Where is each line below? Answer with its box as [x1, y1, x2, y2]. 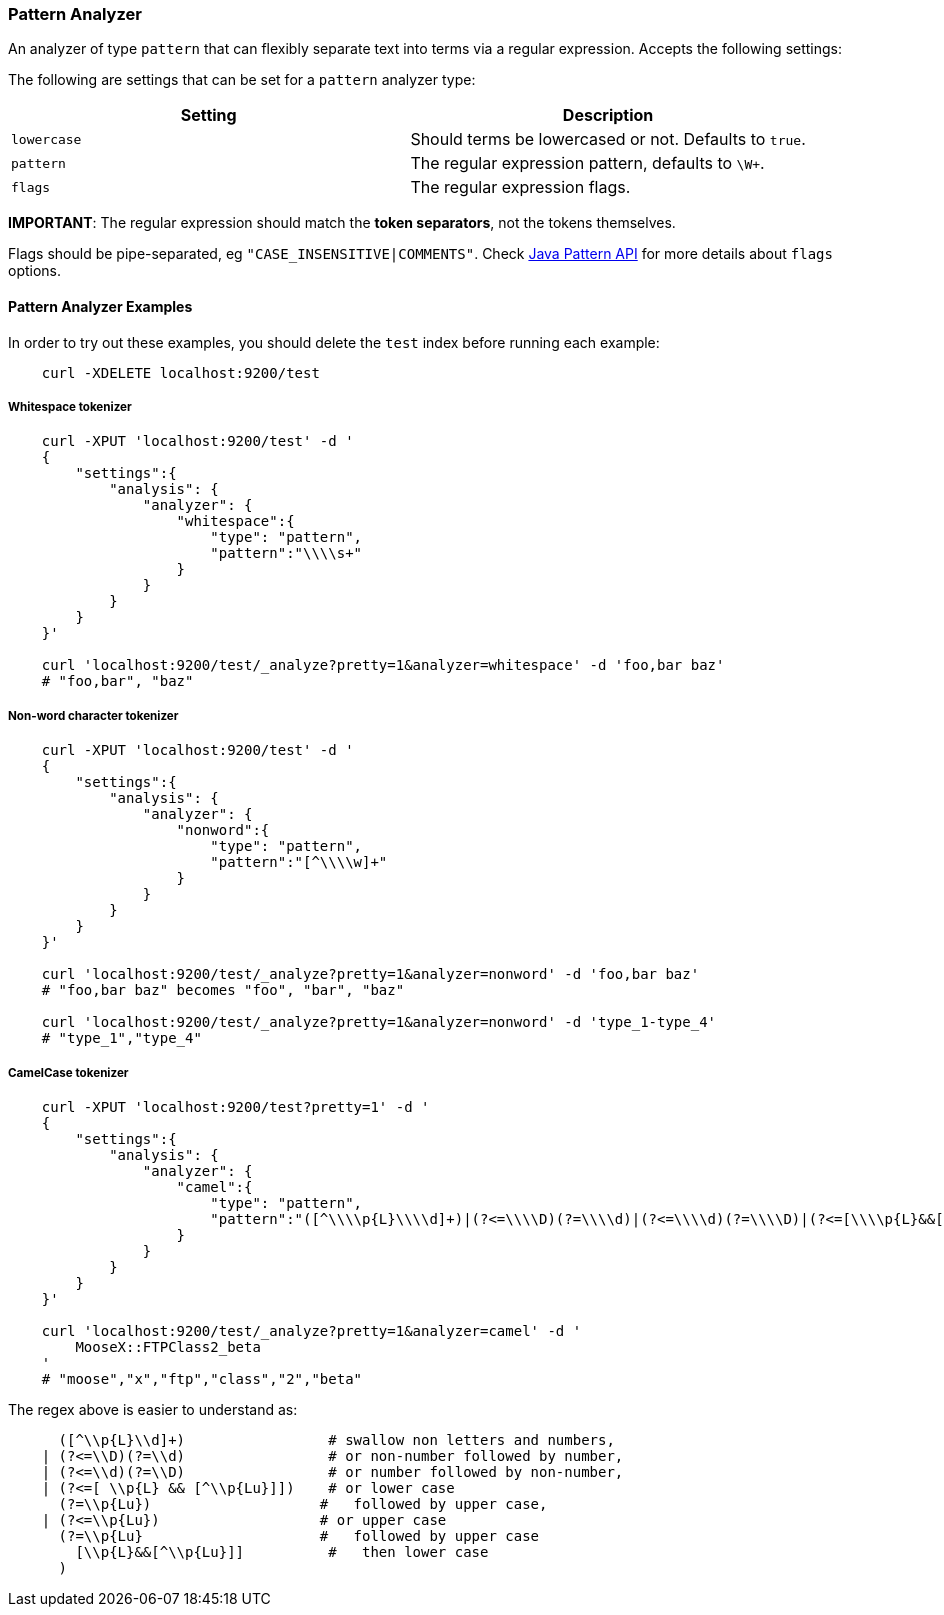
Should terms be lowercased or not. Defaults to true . [410, 129, 806, 150]
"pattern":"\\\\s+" [210, 545, 363, 562]
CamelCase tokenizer [8, 1065, 129, 1080]
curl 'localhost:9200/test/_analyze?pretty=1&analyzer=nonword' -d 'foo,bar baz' [41, 966, 700, 983]
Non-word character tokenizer [8, 708, 179, 723]
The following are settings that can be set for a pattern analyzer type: [8, 71, 476, 89]
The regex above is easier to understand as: [8, 1400, 298, 1418]
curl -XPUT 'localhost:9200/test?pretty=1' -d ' [41, 1098, 430, 1115]
